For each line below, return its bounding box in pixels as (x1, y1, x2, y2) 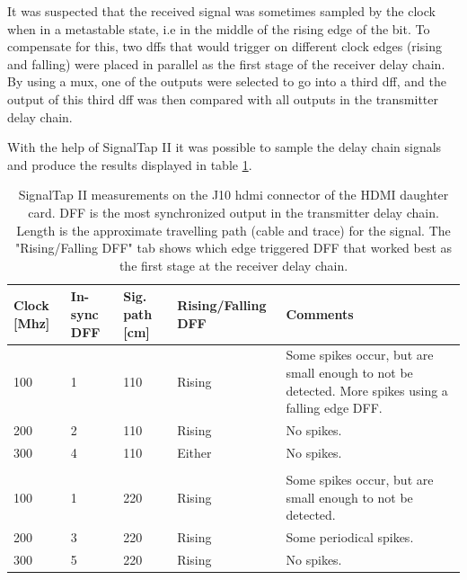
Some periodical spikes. (286, 527, 414, 546)
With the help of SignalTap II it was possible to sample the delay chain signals (7, 138, 442, 156)
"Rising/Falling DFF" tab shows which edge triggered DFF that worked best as (14, 238, 453, 257)
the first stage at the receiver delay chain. (119, 255, 348, 274)
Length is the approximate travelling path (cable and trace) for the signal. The (16, 220, 451, 239)
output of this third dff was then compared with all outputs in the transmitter (7, 89, 439, 108)
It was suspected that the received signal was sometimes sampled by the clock (7, 2, 436, 20)
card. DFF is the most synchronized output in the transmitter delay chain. (28, 202, 439, 221)
